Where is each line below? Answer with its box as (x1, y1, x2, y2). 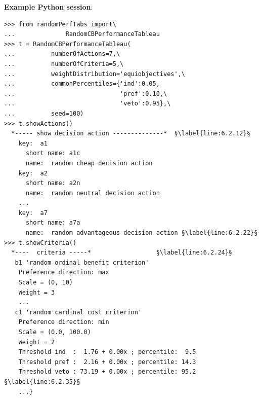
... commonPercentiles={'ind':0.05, (4, 80, 160, 88)
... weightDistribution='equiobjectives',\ (4, 70, 185, 78)
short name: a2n (25, 179, 80, 187)
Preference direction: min (18, 318, 109, 326)
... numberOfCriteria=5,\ (4, 60, 124, 67)
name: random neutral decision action (25, 189, 160, 197)
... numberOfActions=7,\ (4, 50, 120, 58)
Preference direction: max (18, 269, 109, 276)
